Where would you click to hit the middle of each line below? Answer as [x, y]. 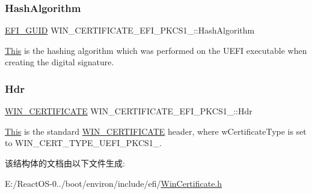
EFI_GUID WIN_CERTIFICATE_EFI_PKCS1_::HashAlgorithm [130, 30]
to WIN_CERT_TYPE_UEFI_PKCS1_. [84, 143]
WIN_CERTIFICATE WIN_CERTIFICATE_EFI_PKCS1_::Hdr [129, 111]
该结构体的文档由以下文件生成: [65, 163]
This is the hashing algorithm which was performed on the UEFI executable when [156, 50]
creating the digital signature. [60, 62]
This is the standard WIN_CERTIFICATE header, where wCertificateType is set [156, 131]
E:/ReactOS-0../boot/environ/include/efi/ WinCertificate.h [114, 183]
